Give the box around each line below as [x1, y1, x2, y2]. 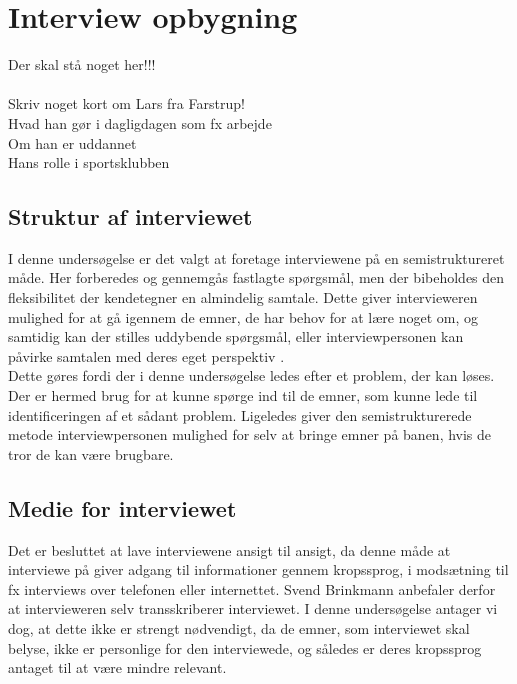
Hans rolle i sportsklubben [8, 152, 170, 173]
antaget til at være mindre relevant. [8, 657, 227, 678]
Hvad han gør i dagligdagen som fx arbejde [8, 112, 272, 133]
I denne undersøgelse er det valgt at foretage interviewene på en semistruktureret [8, 247, 505, 268]
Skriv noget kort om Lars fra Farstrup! [8, 93, 245, 114]
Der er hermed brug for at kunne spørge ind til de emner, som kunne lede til [8, 385, 478, 406]
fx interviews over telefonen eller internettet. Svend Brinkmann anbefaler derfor [8, 578, 496, 599]
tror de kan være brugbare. [8, 443, 174, 464]
